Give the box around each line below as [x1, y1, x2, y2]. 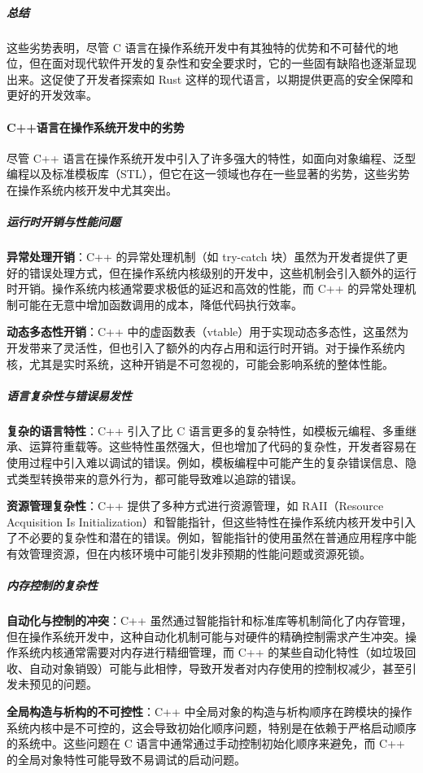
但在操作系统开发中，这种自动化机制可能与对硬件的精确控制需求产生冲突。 [7, 627, 405, 644]
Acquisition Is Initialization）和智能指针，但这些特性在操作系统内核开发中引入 [7, 513, 416, 530]
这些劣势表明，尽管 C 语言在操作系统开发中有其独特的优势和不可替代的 [7, 38, 387, 55]
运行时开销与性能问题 [7, 213, 120, 230]
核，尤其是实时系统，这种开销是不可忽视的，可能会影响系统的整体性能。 [7, 355, 394, 372]
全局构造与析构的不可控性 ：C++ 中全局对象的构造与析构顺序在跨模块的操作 [7, 703, 412, 720]
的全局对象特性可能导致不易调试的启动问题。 [7, 750, 246, 767]
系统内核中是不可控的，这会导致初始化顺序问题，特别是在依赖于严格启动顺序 [7, 718, 416, 736]
